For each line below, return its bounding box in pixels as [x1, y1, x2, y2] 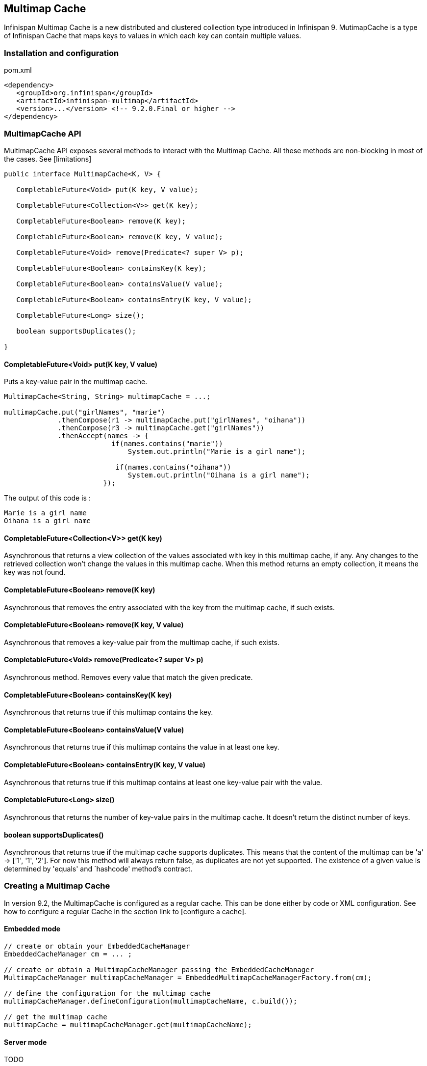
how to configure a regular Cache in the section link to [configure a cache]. [4, 907, 247, 916]
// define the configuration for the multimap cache [4, 989, 211, 998]
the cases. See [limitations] [4, 154, 92, 163]
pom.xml [4, 66, 32, 75]
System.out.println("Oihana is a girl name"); [127, 471, 310, 479]
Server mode [4, 1038, 47, 1046]
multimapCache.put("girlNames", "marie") [4, 408, 165, 417]
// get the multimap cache [4, 1013, 107, 1021]
